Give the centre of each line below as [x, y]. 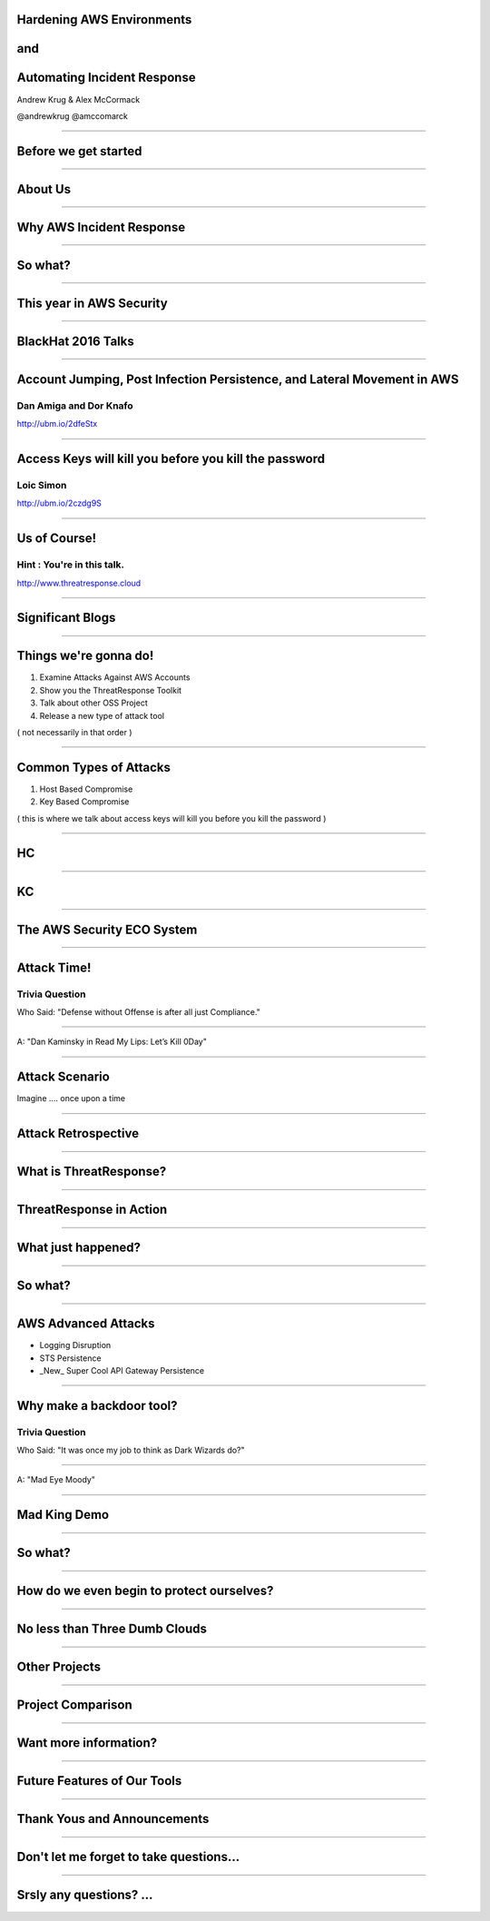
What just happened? [78, 1248]
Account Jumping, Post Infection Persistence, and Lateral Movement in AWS [238, 379]
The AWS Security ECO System [107, 929]
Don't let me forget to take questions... [128, 1857]
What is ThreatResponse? [92, 1172]
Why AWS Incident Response [101, 227]
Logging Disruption [75, 1345]
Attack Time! [54, 967]
